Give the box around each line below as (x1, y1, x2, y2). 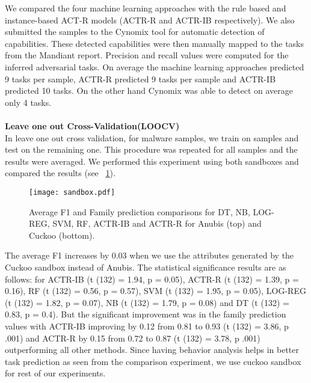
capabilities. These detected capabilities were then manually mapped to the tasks (5, 37, 304, 49)
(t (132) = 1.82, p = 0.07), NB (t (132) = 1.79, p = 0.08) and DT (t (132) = (5, 296, 289, 308)
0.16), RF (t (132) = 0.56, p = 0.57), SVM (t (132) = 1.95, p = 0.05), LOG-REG (5, 284, 306, 297)
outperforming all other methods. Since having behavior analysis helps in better (5, 343, 300, 356)
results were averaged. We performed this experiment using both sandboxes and (5, 155, 299, 167)
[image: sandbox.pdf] (29, 188, 115, 197)
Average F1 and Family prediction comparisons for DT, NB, (29, 205, 250, 218)
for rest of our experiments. (5, 367, 106, 379)
